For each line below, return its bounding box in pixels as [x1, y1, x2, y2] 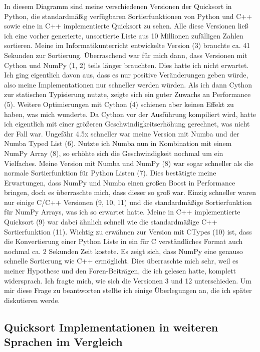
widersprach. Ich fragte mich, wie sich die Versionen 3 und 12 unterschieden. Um [4, 275, 251, 285]
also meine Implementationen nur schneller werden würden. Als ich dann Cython [4, 79, 252, 89]
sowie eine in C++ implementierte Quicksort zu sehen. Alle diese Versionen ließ [4, 20, 248, 31]
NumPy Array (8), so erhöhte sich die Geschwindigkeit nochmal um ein [4, 147, 223, 158]
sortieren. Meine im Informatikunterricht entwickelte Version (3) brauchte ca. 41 [4, 40, 250, 50]
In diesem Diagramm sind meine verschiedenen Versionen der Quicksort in [4, 1, 232, 11]
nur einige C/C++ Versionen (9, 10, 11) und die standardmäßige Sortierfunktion [4, 196, 252, 207]
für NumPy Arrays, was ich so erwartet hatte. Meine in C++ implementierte [4, 206, 240, 217]
